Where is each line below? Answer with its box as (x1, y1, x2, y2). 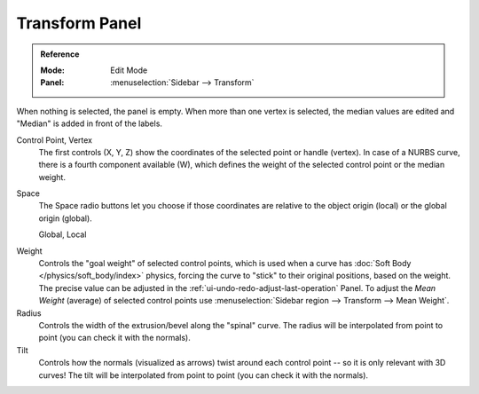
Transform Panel (16, 13, 142, 33)
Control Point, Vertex (16, 134, 93, 146)
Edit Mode (110, 65, 148, 75)
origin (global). (38, 213, 92, 224)
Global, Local (38, 229, 87, 240)
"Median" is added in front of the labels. (16, 118, 163, 129)
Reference (40, 49, 80, 59)
